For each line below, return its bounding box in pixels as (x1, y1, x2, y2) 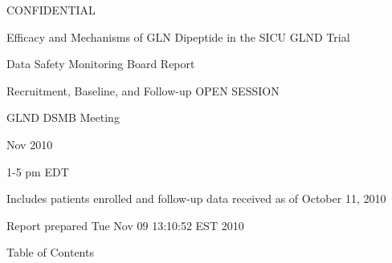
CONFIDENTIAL (6, 2, 96, 18)
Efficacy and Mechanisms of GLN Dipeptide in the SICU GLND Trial (6, 28, 350, 45)
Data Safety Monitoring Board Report (6, 55, 195, 72)
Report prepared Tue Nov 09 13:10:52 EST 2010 (6, 216, 244, 233)
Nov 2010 (6, 136, 53, 152)
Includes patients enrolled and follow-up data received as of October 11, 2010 (6, 190, 386, 207)
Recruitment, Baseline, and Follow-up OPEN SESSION (6, 82, 280, 99)
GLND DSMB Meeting (6, 109, 120, 126)
